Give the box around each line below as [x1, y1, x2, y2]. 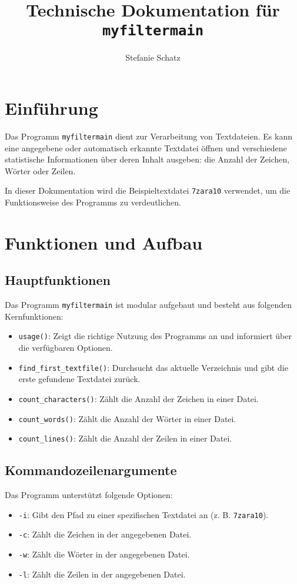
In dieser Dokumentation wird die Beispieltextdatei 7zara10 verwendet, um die [5, 184, 291, 197]
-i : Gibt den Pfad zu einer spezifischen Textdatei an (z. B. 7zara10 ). [18, 508, 269, 520]
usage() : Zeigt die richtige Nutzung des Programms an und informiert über [18, 330, 292, 342]
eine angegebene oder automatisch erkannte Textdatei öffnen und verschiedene [5, 141, 287, 154]
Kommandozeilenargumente [5, 461, 177, 479]
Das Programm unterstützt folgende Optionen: [5, 489, 173, 501]
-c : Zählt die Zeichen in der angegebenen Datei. [18, 528, 192, 540]
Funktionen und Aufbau [5, 230, 203, 254]
